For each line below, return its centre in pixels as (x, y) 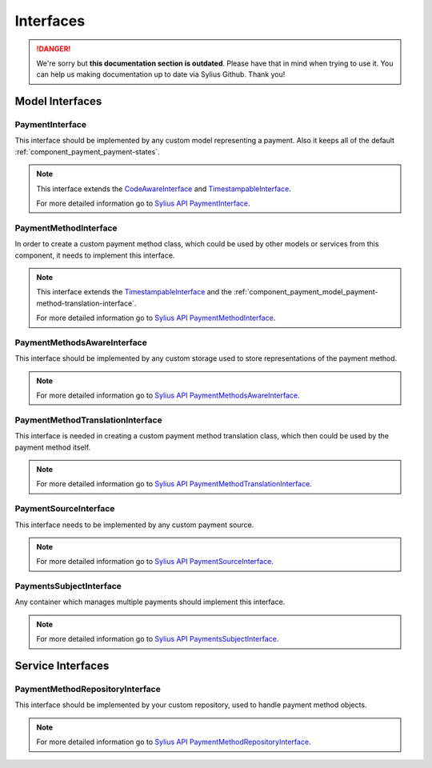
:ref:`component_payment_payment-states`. (87, 151)
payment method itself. (53, 447)
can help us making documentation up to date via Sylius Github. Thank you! (161, 74)
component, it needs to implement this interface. (95, 255)
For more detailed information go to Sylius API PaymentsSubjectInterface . (158, 639)
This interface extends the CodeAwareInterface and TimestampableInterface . (164, 189)
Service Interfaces (62, 666)
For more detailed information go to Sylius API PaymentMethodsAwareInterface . (168, 395)
